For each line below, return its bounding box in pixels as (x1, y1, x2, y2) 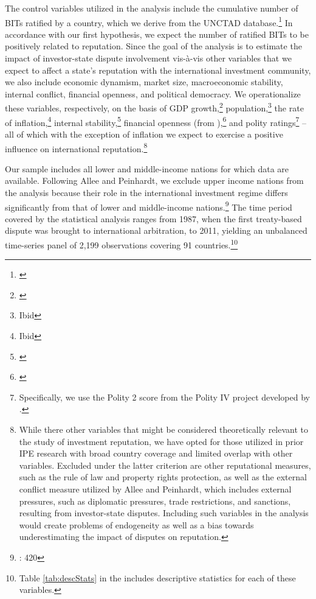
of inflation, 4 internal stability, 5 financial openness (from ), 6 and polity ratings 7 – (5, 114, 307, 128)
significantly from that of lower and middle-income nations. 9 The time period (5, 198, 292, 213)
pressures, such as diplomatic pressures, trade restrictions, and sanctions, (19, 494, 291, 507)
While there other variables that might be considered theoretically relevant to (19, 422, 309, 435)
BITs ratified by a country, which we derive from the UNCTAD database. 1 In (5, 14, 293, 29)
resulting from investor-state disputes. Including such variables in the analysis (19, 506, 309, 519)
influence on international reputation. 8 (5, 140, 148, 155)
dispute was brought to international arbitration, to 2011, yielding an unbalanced (5, 224, 307, 237)
